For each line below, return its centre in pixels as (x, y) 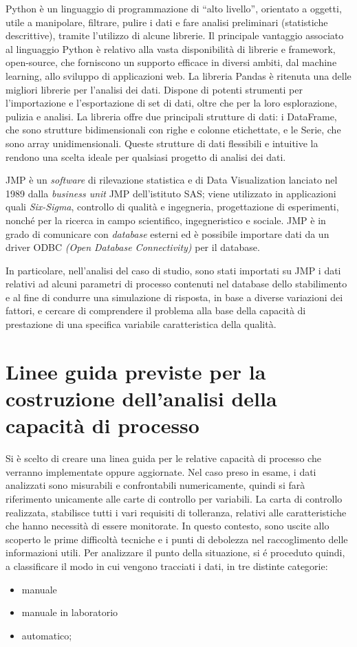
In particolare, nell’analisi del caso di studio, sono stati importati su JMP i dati (173, 270)
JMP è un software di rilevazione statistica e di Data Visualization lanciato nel (172, 180)
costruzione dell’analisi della (141, 398)
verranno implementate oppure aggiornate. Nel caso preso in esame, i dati (161, 471)
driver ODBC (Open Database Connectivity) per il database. (133, 247)
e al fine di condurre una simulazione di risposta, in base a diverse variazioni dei (174, 297)
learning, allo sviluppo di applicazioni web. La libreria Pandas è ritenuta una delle (178, 75)
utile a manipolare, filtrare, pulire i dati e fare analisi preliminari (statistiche (167, 22)
